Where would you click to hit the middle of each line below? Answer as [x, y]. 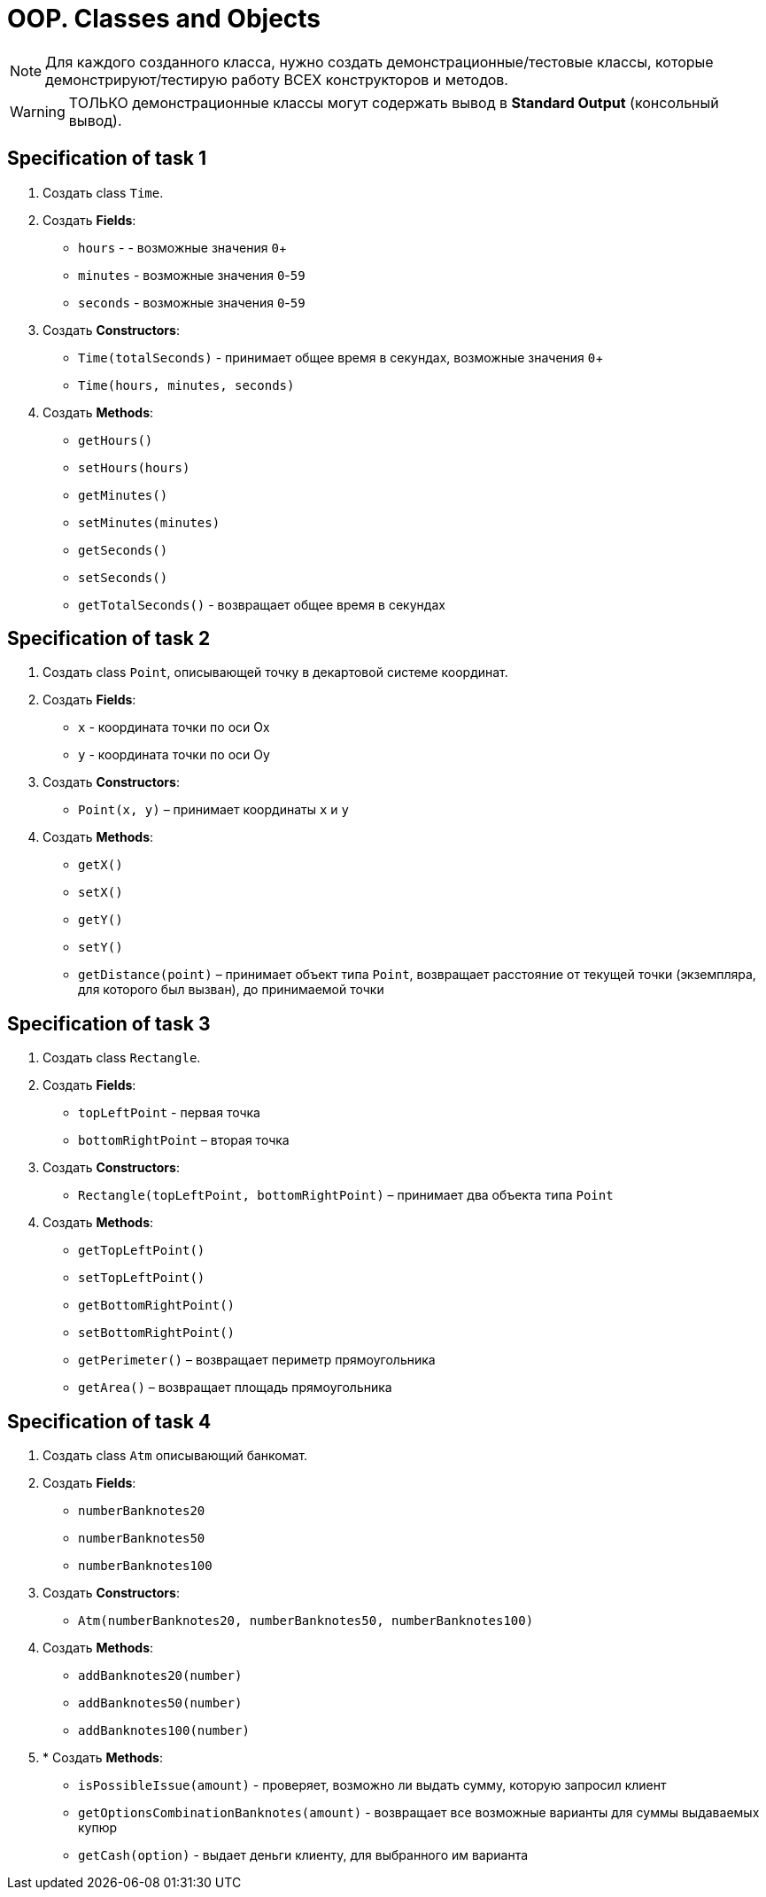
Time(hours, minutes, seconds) [186, 385]
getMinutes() [123, 495]
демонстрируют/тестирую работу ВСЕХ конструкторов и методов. [277, 79]
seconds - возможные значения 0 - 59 [192, 302]
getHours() [116, 440]
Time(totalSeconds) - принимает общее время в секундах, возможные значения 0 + [341, 357]
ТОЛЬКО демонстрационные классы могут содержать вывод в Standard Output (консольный [394, 102]
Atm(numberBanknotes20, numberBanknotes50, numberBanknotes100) [306, 1621]
